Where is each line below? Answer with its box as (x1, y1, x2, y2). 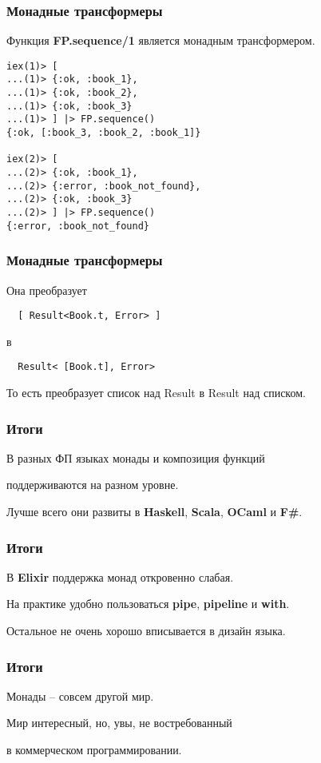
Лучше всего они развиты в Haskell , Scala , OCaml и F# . (6, 503, 303, 520)
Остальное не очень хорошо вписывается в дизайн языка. (6, 622, 286, 639)
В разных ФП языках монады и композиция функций (6, 449, 265, 466)
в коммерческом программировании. (6, 741, 182, 758)
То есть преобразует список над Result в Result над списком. (6, 384, 306, 401)
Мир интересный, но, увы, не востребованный (6, 714, 232, 731)
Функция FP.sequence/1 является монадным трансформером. (6, 32, 315, 49)
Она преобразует (6, 281, 87, 298)
